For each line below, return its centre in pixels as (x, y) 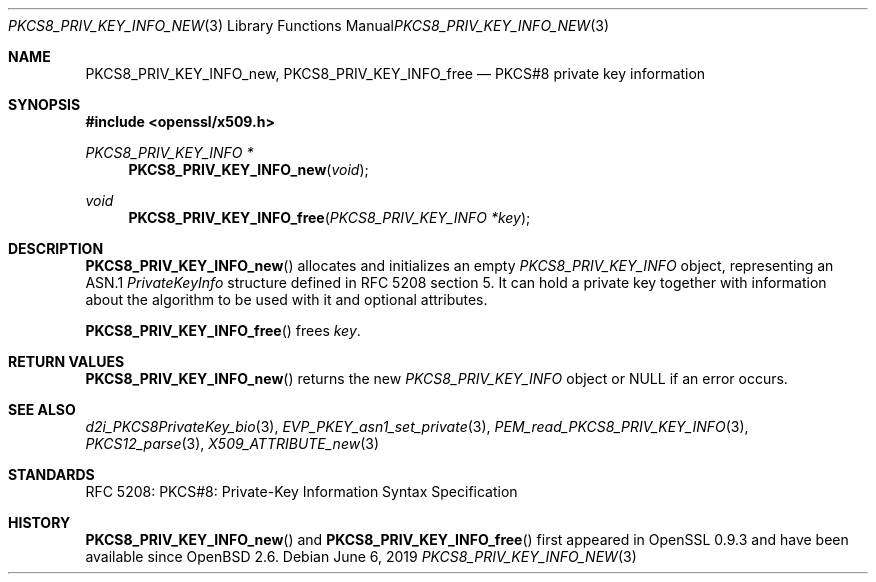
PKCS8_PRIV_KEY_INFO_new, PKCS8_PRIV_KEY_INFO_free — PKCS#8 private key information (395, 73)
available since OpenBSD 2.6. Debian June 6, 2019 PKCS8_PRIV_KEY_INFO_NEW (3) (361, 556)
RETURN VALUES (66, 361)
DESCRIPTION (56, 248)
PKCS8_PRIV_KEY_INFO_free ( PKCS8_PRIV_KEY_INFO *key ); (329, 217)
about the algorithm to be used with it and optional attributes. (286, 299)
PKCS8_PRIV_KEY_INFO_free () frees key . (223, 330)
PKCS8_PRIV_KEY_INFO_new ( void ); (248, 169)
